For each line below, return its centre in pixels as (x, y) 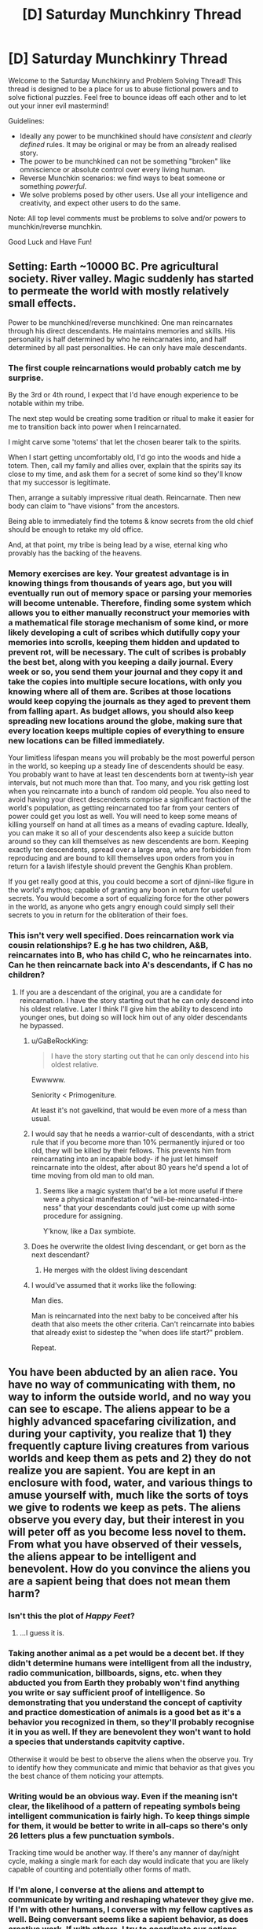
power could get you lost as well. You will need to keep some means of (123, 817)
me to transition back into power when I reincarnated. (95, 427)
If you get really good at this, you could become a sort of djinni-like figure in (131, 882)
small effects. (42, 303)
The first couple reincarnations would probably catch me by (125, 367)
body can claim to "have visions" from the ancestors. (94, 506)
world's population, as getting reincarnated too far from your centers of (124, 808)
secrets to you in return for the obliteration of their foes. (98, 915)
